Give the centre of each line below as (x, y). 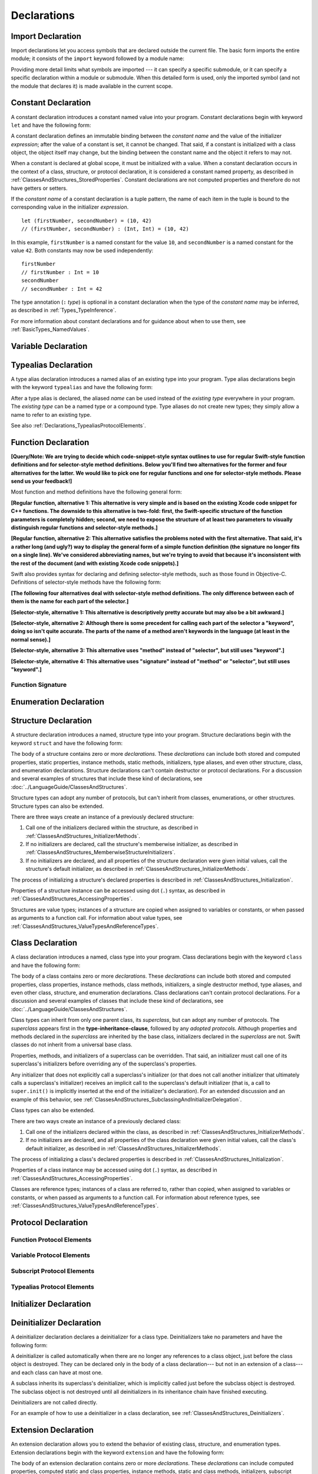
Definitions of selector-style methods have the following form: (86, 582)
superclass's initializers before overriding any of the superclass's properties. (104, 1064)
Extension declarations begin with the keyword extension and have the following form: (118, 1452)
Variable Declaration (49, 346)
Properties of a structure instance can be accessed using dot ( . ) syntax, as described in (118, 891)
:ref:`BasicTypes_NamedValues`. (50, 330)
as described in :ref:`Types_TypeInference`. (64, 310)
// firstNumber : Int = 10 (60, 272)
